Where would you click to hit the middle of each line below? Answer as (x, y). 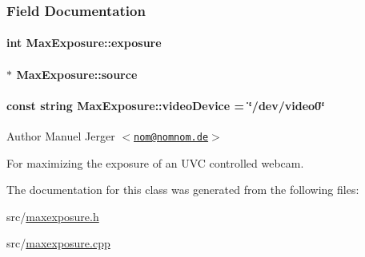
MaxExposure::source (77, 74)
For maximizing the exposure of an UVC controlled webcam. (155, 162)
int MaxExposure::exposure (84, 43)
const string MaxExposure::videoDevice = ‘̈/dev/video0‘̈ (166, 105)
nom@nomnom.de (171, 138)
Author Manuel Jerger (61, 136)
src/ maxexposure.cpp (58, 243)
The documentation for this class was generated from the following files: (183, 190)
